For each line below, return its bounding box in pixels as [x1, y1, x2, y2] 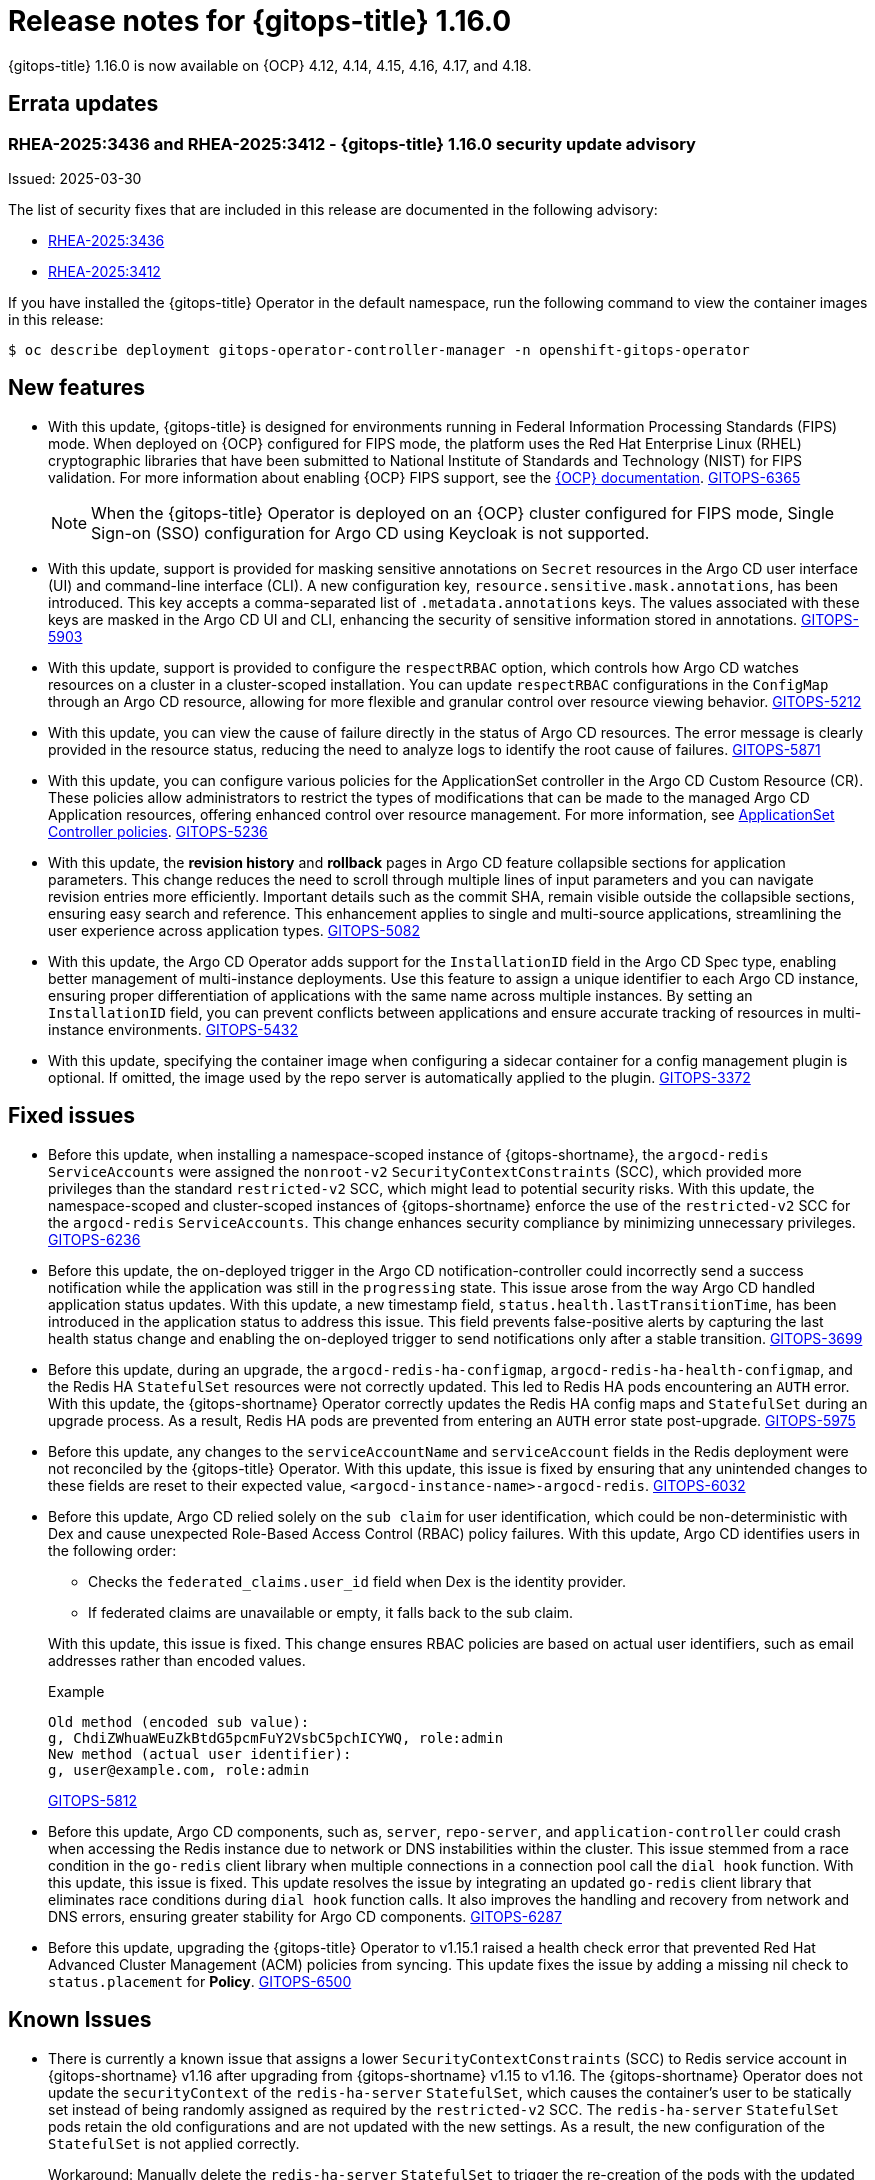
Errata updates [8, 91, 159, 117]
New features [8, 375, 145, 401]
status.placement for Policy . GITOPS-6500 [48, 1972, 352, 1990]
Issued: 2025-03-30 [8, 169, 142, 187]
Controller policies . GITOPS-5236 [48, 822, 268, 840]
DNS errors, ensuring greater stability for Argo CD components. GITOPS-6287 [48, 1907, 562, 1925]
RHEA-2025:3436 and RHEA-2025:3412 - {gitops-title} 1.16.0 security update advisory [8, 133, 696, 154]
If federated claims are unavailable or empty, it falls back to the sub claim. [88, 1603, 574, 1621]
